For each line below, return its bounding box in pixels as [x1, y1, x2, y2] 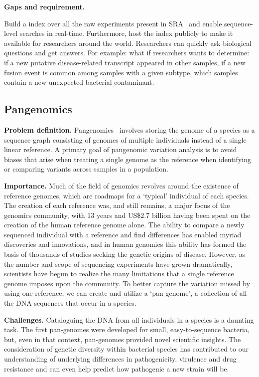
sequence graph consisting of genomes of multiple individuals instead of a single [4, 134, 247, 145]
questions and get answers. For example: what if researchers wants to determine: [4, 47, 250, 58]
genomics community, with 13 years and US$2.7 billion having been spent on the [4, 209, 251, 220]
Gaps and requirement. [4, 1, 85, 11]
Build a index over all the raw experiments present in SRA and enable [4, 18, 222, 28]
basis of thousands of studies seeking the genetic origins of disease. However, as [4, 249, 246, 259]
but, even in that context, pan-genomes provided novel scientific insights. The [4, 334, 241, 344]
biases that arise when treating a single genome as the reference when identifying [4, 154, 251, 164]
